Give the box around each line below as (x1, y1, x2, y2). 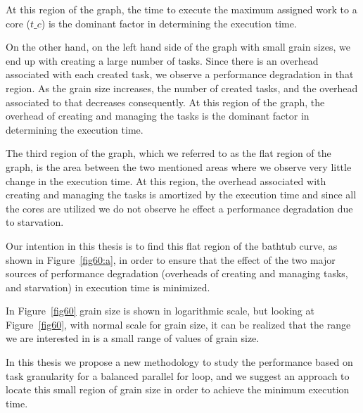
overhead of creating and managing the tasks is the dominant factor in (6, 108, 310, 123)
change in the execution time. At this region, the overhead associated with (6, 173, 326, 188)
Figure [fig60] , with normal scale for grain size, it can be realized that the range (6, 317, 351, 331)
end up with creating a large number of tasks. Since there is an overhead (6, 53, 319, 68)
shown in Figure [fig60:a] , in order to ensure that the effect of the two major (6, 252, 336, 267)
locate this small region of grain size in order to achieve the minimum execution (6, 382, 350, 397)
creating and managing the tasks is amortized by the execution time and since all (6, 187, 357, 202)
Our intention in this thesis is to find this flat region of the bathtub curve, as (6, 238, 338, 253)
